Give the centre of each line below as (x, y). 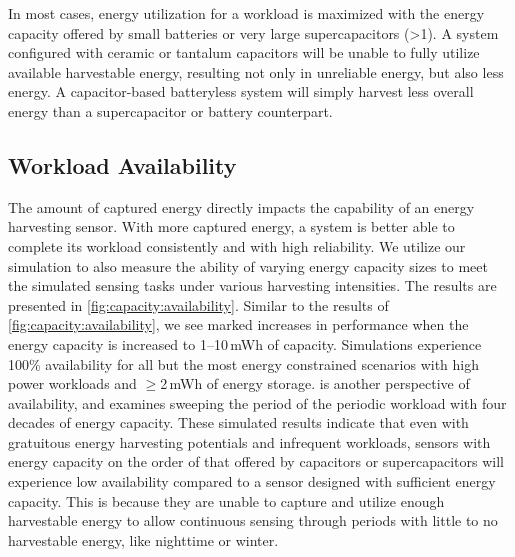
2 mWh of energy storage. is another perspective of (315, 383)
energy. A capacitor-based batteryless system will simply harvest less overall (241, 91)
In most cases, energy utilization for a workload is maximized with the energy (246, 13)
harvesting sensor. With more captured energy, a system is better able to (231, 226)
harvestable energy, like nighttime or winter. (143, 539)
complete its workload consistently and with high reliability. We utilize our (237, 245)
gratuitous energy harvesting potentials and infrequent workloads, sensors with (249, 441)
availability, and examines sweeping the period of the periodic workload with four (257, 402)
